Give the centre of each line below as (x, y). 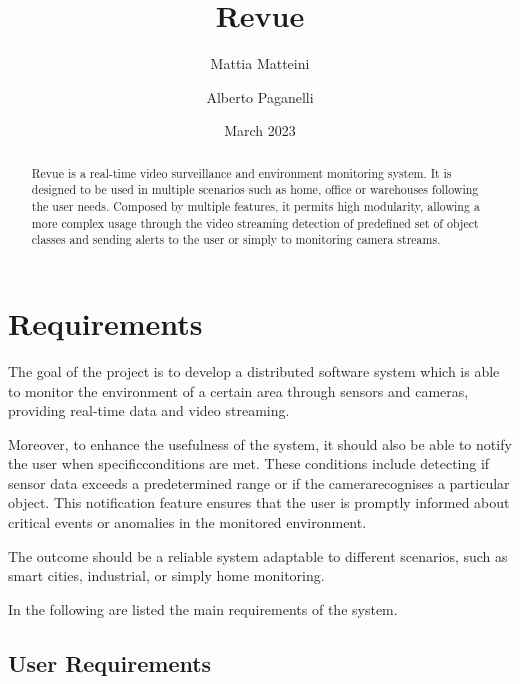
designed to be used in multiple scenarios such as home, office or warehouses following (255, 189)
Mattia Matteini (260, 63)
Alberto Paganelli (260, 96)
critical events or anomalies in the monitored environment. (187, 522)
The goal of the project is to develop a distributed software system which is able (254, 370)
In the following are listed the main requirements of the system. (203, 608)
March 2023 (260, 130)
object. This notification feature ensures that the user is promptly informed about (259, 502)
